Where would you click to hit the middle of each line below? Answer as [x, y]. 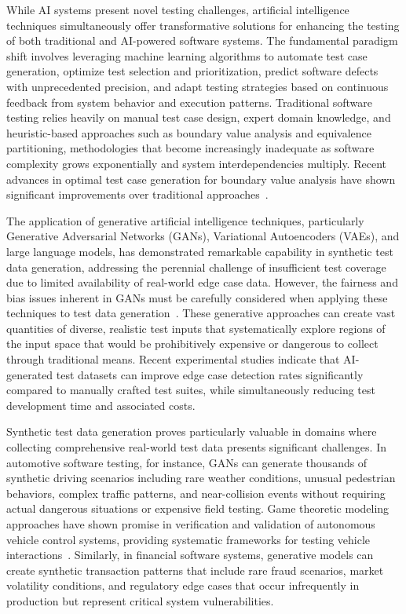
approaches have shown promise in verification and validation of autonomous [191, 524]
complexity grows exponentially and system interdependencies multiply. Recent [196, 163]
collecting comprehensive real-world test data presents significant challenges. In [196, 447]
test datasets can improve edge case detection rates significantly [210, 374]
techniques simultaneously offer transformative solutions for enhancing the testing [203, 25]
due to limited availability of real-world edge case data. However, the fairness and [202, 282]
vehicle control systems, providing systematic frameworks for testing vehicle [188, 539]
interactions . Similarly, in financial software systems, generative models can [190, 555]
